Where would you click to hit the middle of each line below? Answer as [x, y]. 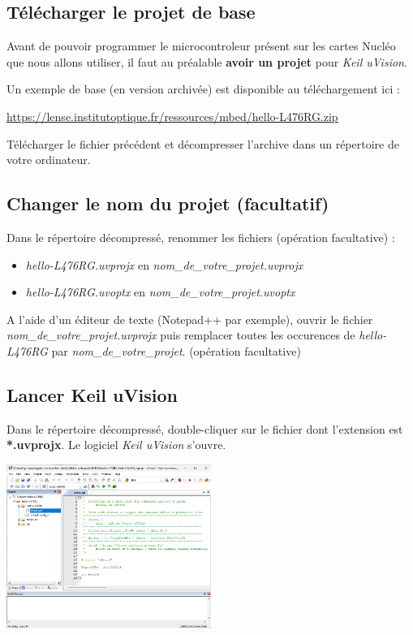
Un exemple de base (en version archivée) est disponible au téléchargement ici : [203, 89]
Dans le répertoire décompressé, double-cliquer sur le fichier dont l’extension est [205, 428]
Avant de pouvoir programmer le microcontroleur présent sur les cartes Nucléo [201, 46]
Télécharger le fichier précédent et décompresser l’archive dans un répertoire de [203, 143]
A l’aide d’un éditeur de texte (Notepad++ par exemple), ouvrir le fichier [190, 319]
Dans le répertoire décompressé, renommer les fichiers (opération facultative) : [201, 237]
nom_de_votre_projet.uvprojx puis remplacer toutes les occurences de [181, 335]
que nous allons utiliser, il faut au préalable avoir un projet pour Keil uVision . [207, 61]
